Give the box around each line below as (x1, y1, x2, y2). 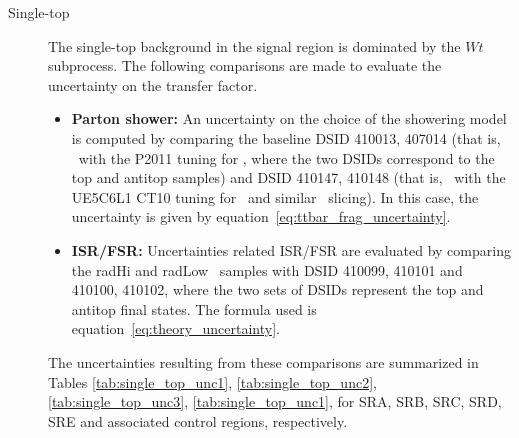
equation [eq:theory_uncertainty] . (71, 318, 280, 339)
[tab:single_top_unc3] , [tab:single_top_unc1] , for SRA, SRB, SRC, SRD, (48, 391, 502, 412)
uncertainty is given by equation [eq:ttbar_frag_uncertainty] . (71, 206, 451, 227)
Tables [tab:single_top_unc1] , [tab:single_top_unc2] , (48, 371, 377, 392)
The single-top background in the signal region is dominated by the (48, 35, 461, 56)
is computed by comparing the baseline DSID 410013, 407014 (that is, (71, 127, 501, 148)
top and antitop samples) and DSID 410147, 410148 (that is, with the (71, 167, 506, 188)
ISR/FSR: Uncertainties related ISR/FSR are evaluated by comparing (71, 239, 511, 260)
